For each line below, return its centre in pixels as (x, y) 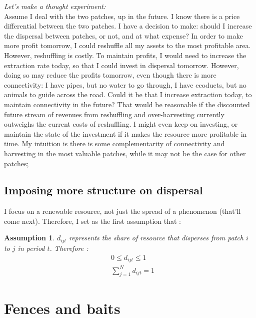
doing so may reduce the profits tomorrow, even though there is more (110, 75)
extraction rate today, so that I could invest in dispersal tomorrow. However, (121, 65)
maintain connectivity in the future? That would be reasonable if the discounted (127, 104)
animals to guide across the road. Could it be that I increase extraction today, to (128, 94)
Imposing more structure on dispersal (103, 190)
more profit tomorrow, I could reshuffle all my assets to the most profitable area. (127, 45)
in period (31, 248)
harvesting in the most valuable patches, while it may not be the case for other (125, 153)
